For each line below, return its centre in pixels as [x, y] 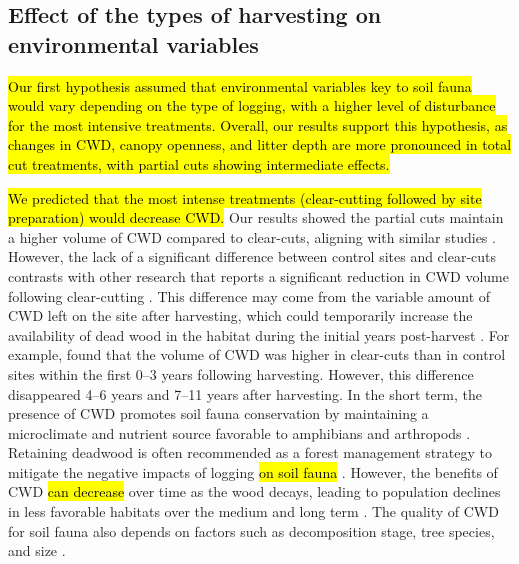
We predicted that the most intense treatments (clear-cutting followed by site [245, 197]
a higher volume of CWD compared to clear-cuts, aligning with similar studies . [252, 236]
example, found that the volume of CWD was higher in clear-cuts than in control [257, 354]
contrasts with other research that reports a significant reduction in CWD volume [258, 275]
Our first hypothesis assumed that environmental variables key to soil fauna [240, 85]
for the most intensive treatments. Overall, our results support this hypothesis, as [258, 124]
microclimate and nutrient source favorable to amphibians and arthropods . [239, 432]
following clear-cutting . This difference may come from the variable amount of [249, 295]
